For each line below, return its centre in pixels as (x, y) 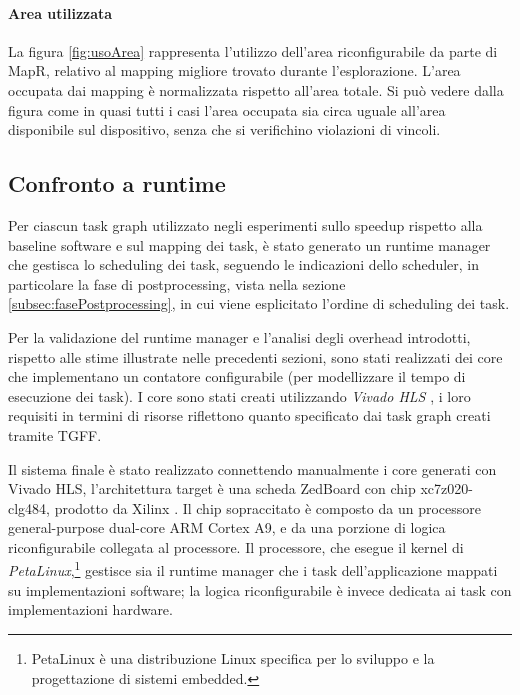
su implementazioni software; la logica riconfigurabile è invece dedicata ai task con (260, 589)
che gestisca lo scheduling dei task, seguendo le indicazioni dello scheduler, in (244, 264)
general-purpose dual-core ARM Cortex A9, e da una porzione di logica (227, 527)
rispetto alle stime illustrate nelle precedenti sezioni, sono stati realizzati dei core (255, 356)
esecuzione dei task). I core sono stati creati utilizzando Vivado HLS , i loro (239, 395)
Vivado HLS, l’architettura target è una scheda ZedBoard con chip (212, 488)
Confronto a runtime (117, 183)
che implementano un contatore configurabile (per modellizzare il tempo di (237, 376)
